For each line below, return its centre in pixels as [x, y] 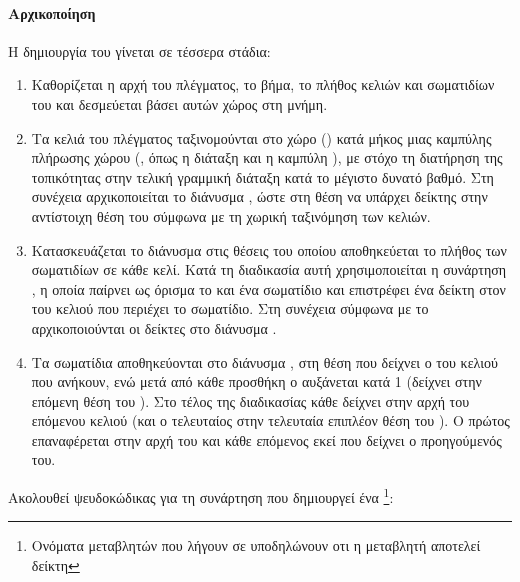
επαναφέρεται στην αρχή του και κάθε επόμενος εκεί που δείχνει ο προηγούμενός [266, 439]
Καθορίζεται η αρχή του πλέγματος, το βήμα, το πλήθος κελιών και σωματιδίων [263, 84]
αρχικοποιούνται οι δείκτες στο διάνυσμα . [154, 327]
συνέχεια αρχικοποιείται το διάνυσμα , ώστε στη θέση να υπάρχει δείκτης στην [259, 196]
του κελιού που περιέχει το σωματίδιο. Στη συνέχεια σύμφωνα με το [230, 308]
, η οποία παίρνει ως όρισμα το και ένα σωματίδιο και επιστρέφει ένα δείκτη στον [268, 288]
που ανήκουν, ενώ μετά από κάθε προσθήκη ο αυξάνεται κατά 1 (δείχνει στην [256, 381]
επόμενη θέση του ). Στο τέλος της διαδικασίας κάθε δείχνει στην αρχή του [250, 400]
